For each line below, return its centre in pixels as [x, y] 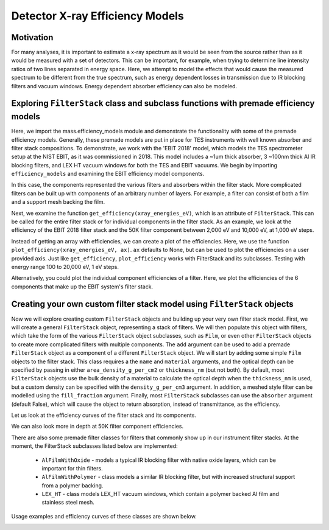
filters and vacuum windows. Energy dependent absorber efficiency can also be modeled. [124, 86]
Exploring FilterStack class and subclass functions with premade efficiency [163, 103]
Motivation [32, 37]
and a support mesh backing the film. [58, 202]
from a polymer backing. [73, 485]
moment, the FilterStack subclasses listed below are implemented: [94, 446]
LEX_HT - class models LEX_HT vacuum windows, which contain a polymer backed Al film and [161, 494]
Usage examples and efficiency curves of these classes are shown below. [104, 516]
